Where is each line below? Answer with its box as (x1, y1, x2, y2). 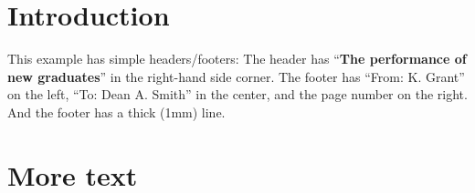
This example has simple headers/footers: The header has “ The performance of (7, 49, 467, 68)
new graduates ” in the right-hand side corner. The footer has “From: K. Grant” (7, 66, 465, 86)
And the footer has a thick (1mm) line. (7, 102, 226, 121)
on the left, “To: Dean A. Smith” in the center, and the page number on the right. (7, 85, 468, 104)
